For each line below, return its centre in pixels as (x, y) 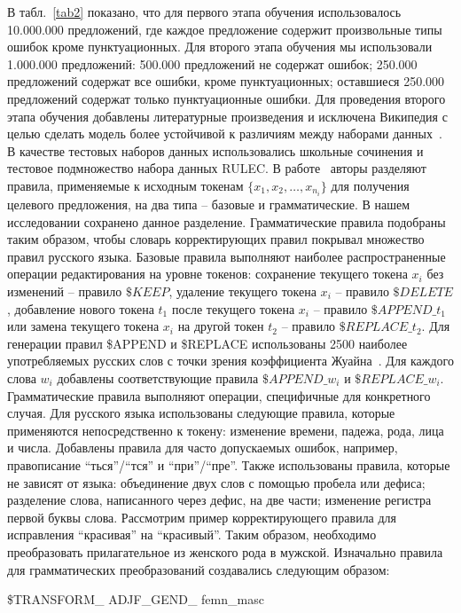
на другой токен (221, 326)
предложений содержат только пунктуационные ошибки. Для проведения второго (227, 98)
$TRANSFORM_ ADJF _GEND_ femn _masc (136, 599)
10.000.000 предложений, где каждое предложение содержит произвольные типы (225, 29)
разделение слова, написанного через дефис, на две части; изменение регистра (219, 500)
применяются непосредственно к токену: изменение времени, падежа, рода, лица (226, 430)
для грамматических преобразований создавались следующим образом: (199, 569)
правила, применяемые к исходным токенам (125, 185)
